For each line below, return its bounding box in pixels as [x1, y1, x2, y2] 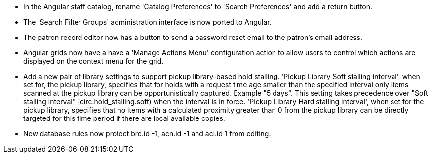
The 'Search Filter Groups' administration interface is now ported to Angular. [23, 18, 272, 26]
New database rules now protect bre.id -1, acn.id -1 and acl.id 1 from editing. [23, 129, 271, 138]
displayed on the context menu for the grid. [23, 57, 164, 65]
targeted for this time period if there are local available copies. [23, 114, 225, 122]
